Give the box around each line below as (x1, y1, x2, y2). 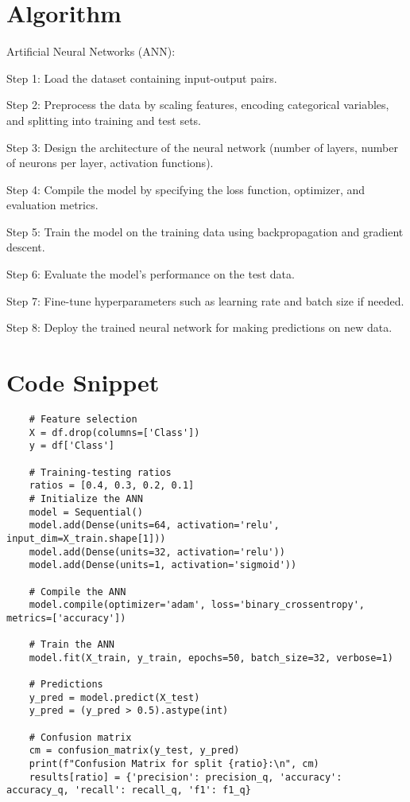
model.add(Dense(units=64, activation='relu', (29, 520, 280, 531)
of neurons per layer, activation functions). (6, 154, 214, 171)
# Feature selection (29, 413, 137, 425)
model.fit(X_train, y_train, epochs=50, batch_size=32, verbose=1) (29, 652, 393, 664)
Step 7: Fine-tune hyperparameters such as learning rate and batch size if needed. (6, 292, 404, 309)
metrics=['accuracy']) (6, 612, 126, 624)
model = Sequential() (29, 506, 143, 518)
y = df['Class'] (29, 440, 115, 452)
